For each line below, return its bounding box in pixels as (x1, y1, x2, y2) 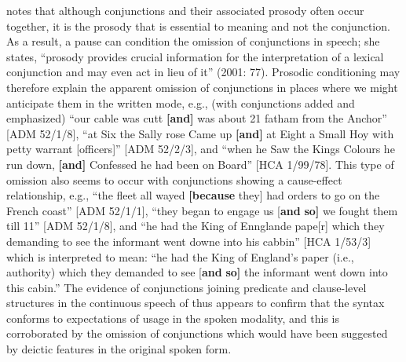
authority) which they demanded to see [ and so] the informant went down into (6, 264, 388, 280)
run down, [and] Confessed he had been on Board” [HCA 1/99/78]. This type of (6, 155, 394, 172)
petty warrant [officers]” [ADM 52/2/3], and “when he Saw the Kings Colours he (6, 141, 395, 157)
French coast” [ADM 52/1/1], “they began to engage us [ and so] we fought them (6, 202, 398, 218)
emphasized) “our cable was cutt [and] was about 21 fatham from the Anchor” (6, 110, 387, 126)
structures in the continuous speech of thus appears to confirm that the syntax (6, 294, 385, 311)
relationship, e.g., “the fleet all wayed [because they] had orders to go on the (6, 187, 380, 203)
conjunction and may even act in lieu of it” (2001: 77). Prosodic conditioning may (6, 64, 401, 80)
